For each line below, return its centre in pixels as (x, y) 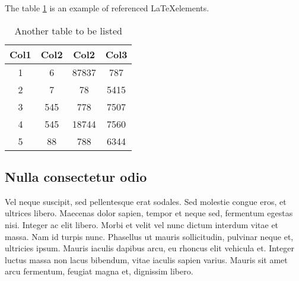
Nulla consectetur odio (76, 176)
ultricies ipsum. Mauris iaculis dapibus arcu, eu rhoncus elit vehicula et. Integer (149, 248)
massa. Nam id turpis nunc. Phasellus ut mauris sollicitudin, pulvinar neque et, (149, 236)
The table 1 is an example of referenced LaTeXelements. (107, 8)
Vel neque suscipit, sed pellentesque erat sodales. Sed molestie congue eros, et (146, 201)
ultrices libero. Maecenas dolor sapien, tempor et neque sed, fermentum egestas (149, 213)
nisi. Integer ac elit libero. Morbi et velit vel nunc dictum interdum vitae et (142, 224)
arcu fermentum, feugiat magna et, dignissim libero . (99, 271)
